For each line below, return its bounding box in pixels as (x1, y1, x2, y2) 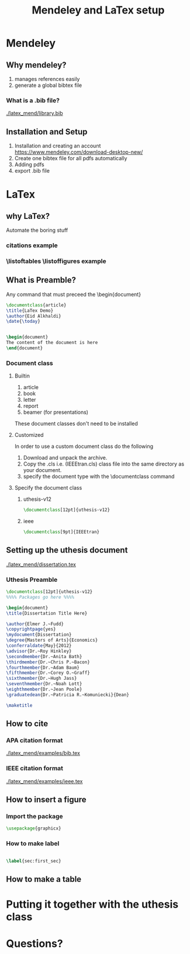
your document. (23, 467, 62, 474)
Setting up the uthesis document (6, 545, 128, 555)
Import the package (6, 812, 63, 820)
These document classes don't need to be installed (14, 420, 139, 427)
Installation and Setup (6, 127, 88, 137)
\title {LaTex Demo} (6, 308, 54, 313)
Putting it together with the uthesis (6, 898, 179, 911)
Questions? (6, 937, 63, 950)
